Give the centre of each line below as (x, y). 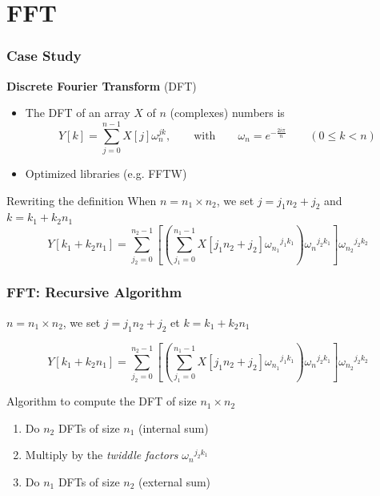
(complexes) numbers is (227, 113)
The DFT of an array (78, 113)
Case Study (44, 56)
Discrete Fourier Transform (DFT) (102, 85)
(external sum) (175, 481)
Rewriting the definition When (82, 200)
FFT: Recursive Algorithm (94, 292)
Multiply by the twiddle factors (102, 455)
